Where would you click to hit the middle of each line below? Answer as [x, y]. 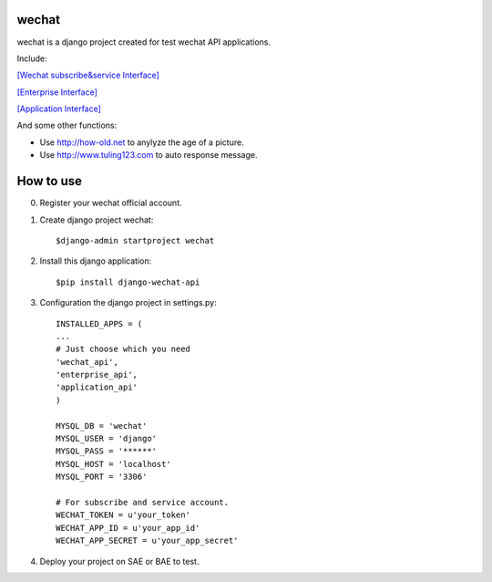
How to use [49, 181]
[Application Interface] [59, 109]
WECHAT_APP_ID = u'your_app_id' [128, 528]
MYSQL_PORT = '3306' [102, 477]
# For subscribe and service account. [143, 502]
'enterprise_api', [97, 375]
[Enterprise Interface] [57, 92]
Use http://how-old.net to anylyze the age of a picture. [142, 142]
